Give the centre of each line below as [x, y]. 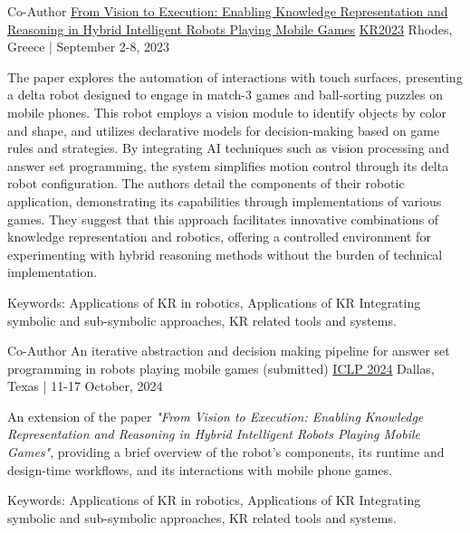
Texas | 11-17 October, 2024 [85, 386]
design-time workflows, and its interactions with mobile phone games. [200, 469]
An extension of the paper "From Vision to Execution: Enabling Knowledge [216, 416]
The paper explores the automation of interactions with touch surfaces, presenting [235, 76]
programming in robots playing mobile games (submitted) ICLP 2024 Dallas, [221, 368]
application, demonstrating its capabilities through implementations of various [225, 200]
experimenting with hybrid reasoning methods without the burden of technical [225, 254]
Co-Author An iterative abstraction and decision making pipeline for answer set [229, 351]
